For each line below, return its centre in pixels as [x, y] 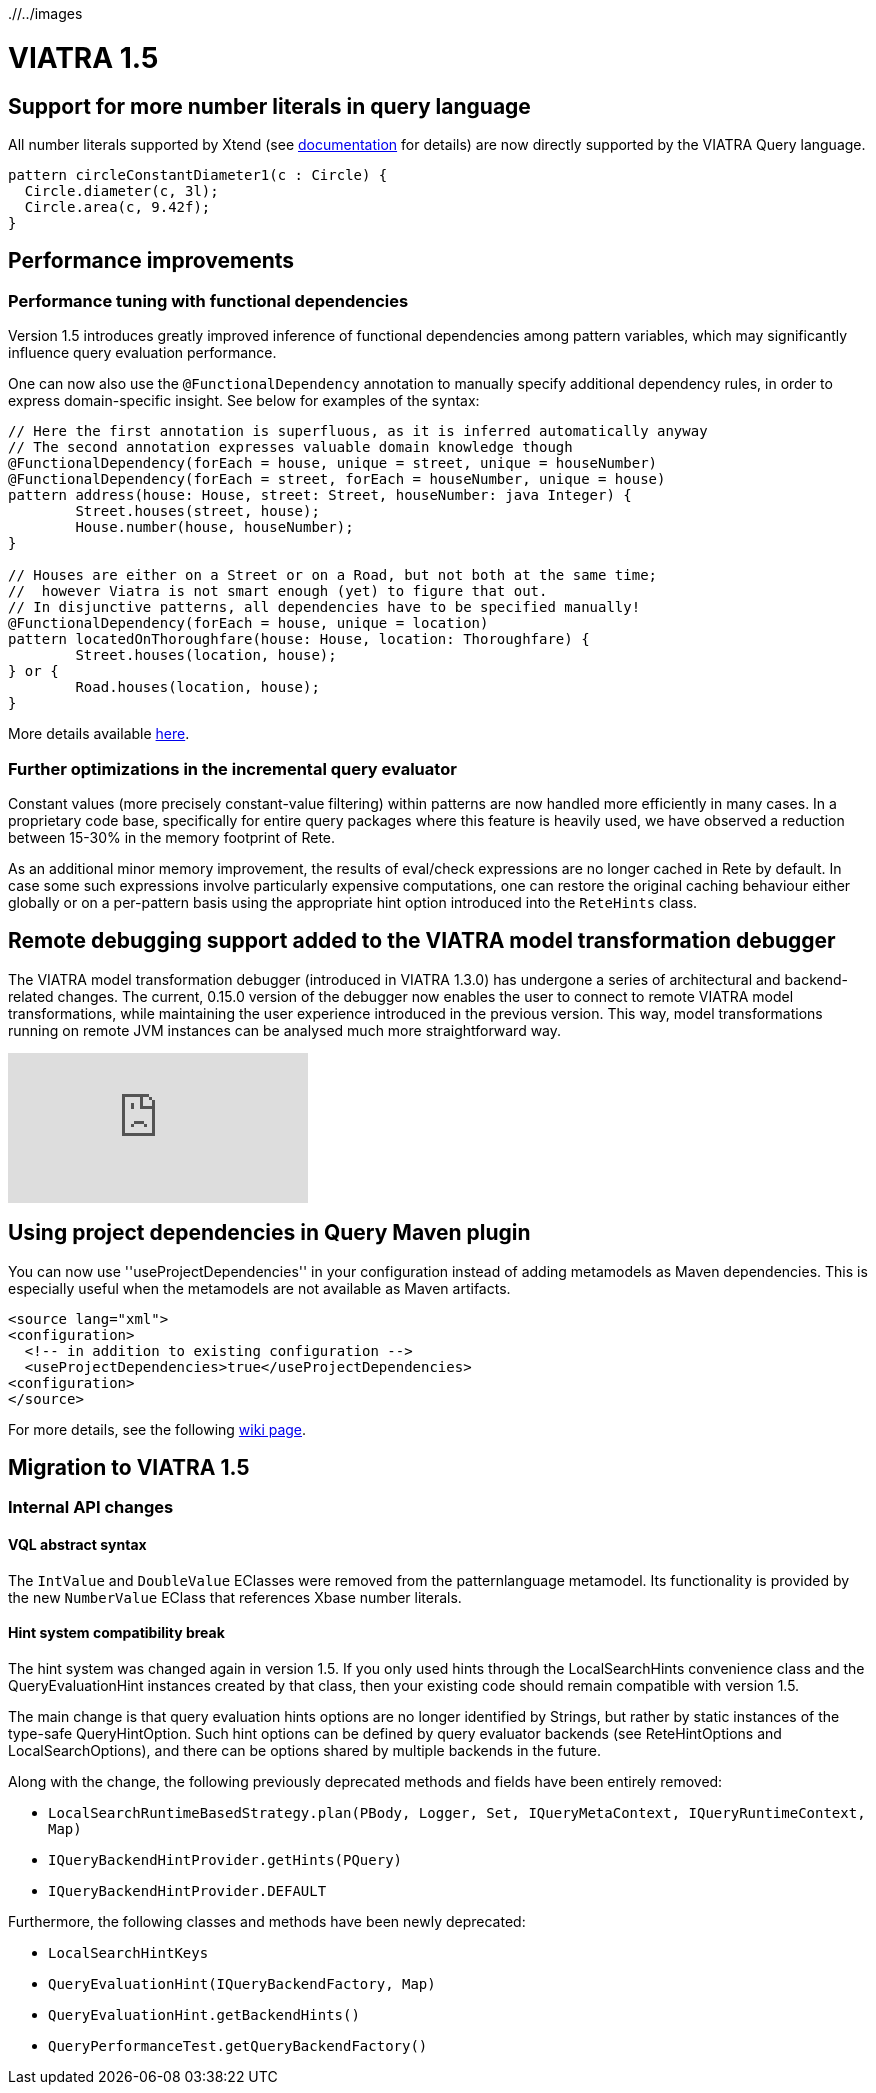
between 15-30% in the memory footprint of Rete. [172, 837]
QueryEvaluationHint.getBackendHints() [204, 2014]
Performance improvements [151, 261]
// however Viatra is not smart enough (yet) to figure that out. [278, 591]
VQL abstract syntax [77, 1545]
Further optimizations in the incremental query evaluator [232, 768]
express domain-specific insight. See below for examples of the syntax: [244, 401]
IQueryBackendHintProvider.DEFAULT [187, 1890]
